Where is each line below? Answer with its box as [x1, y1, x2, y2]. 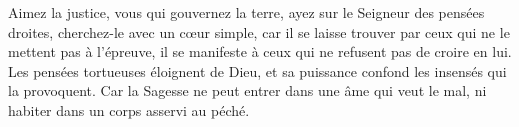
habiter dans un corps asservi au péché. [8, 99, 250, 120]
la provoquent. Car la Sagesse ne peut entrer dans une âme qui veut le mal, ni [8, 80, 487, 101]
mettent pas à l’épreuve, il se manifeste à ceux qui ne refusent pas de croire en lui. [8, 41, 512, 62]
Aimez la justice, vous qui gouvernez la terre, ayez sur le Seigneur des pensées [8, 2, 485, 22]
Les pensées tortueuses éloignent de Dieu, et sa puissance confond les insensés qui [8, 60, 507, 81]
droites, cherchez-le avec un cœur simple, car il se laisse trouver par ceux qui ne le [8, 21, 510, 42]
